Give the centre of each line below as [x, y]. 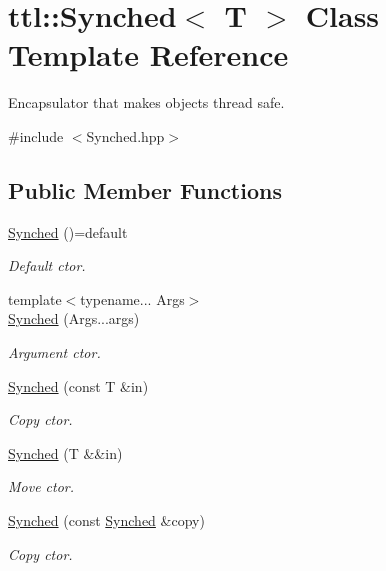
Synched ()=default [68, 231]
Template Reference [148, 54]
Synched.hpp [125, 135]
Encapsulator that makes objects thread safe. [146, 102]
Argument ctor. [54, 352]
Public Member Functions [145, 189]
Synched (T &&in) [65, 452]
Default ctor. [47, 265]
